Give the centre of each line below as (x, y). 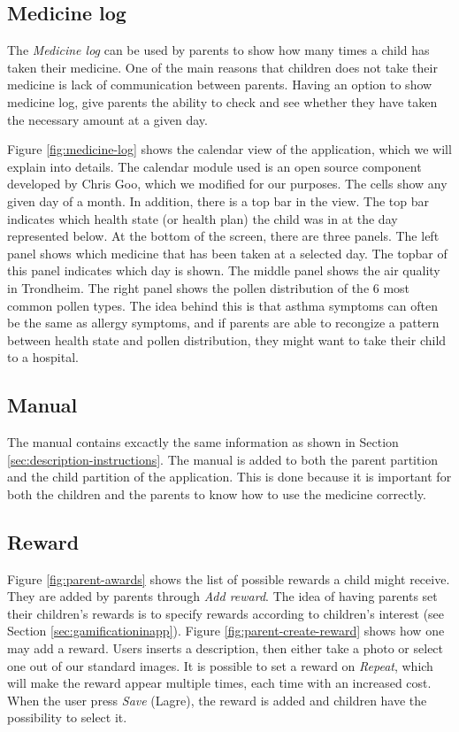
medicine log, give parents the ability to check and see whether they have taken (222, 101)
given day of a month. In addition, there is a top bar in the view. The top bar (218, 200)
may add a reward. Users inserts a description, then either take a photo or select (226, 648)
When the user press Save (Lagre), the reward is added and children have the (217, 700)
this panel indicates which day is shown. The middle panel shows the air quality (224, 270)
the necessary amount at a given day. (107, 119)
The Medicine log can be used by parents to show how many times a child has (218, 50)
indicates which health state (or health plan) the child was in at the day (203, 218)
